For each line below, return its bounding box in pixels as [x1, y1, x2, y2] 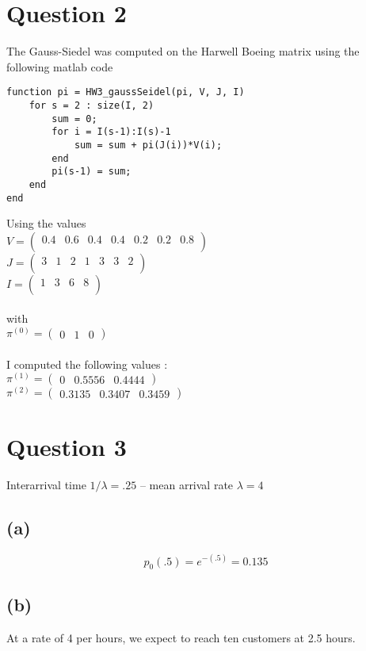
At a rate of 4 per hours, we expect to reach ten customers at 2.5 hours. [6, 629, 356, 645]
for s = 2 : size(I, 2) [29, 99, 154, 111]
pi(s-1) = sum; [51, 166, 132, 178]
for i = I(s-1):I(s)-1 [51, 126, 171, 138]
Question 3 [6, 431, 127, 463]
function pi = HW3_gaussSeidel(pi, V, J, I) [6, 86, 245, 98]
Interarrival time [6, 477, 86, 493]
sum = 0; [51, 113, 97, 124]
